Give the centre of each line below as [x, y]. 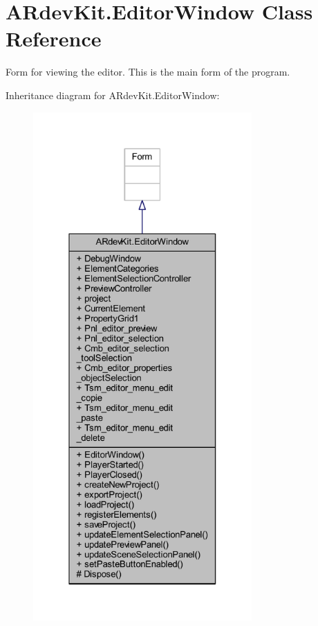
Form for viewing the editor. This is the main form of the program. [148, 72]
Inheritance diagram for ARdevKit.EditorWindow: [113, 95]
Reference [54, 38]
